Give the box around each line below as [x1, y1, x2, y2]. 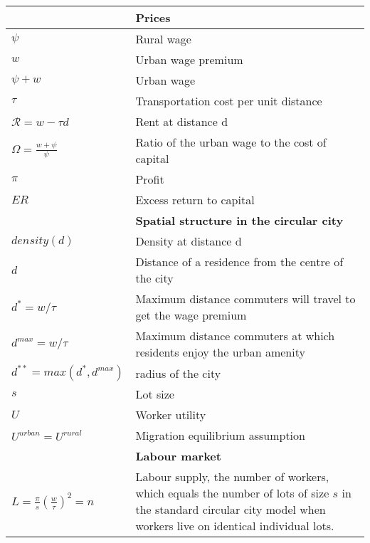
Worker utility [135, 406, 206, 423]
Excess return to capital [135, 191, 255, 208]
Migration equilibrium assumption [135, 427, 305, 443]
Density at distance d [135, 233, 242, 249]
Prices [135, 9, 171, 26]
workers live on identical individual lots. [135, 517, 334, 534]
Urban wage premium [135, 51, 243, 68]
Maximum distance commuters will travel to [135, 290, 356, 307]
